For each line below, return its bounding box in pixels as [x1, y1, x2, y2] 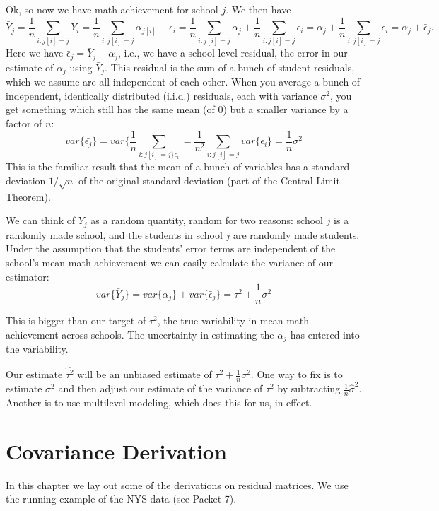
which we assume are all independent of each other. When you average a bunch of [6, 74, 361, 89]
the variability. [6, 341, 69, 356]
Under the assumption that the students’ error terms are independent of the [6, 241, 336, 256]
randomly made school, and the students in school [6, 227, 223, 242]
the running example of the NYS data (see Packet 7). [6, 491, 237, 506]
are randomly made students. [233, 227, 360, 242]
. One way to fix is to [250, 367, 343, 382]
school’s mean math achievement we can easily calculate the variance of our [6, 255, 334, 270]
